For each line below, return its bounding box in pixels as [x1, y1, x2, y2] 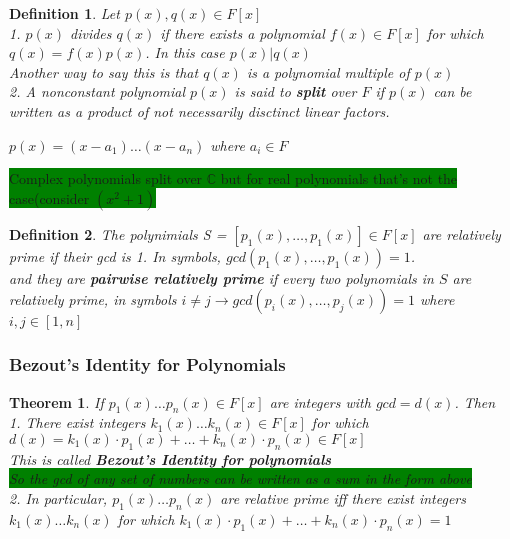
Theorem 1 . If [9, 391, 104, 412]
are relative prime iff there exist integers [220, 487, 467, 508]
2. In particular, [9, 487, 108, 508]
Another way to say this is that [9, 61, 199, 82]
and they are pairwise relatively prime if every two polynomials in [9, 267, 434, 288]
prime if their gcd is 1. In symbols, [9, 245, 221, 266]
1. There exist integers [9, 412, 146, 433]
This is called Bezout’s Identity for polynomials [9, 448, 332, 469]
